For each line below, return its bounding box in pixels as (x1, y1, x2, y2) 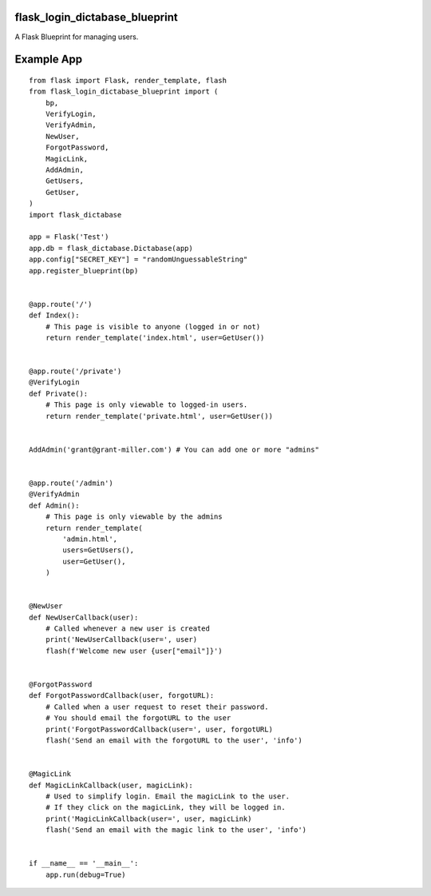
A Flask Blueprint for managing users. (14, 32, 139, 42)
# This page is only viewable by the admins (45, 512, 223, 521)
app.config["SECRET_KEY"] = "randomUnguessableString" (29, 255, 248, 264)
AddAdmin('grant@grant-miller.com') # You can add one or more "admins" (29, 444, 319, 454)
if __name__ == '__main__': (29, 859, 139, 868)
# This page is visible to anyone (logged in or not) (45, 322, 261, 331)
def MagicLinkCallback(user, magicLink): (29, 780, 193, 790)
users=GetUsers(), (62, 546, 135, 555)
